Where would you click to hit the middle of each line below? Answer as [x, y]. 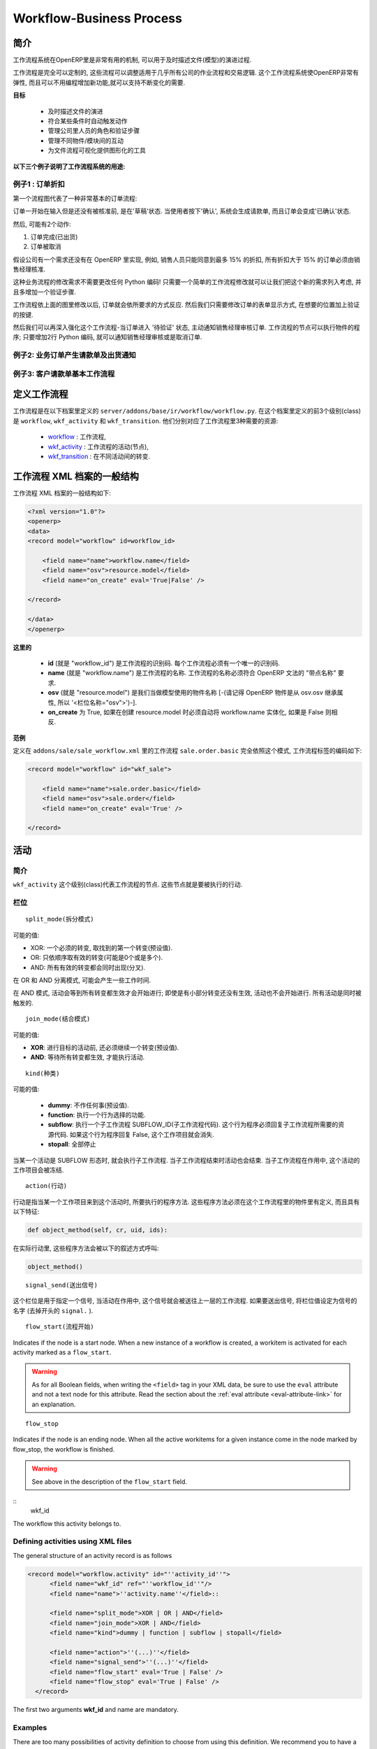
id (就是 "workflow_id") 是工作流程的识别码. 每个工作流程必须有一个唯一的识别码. [164, 663]
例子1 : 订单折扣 [39, 184]
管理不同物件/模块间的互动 [86, 141]
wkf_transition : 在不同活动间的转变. [99, 456]
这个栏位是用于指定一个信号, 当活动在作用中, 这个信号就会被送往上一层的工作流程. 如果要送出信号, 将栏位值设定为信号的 [185, 1301]
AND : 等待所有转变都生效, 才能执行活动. [88, 1057]
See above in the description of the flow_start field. [110, 1481]
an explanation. [54, 1404]
